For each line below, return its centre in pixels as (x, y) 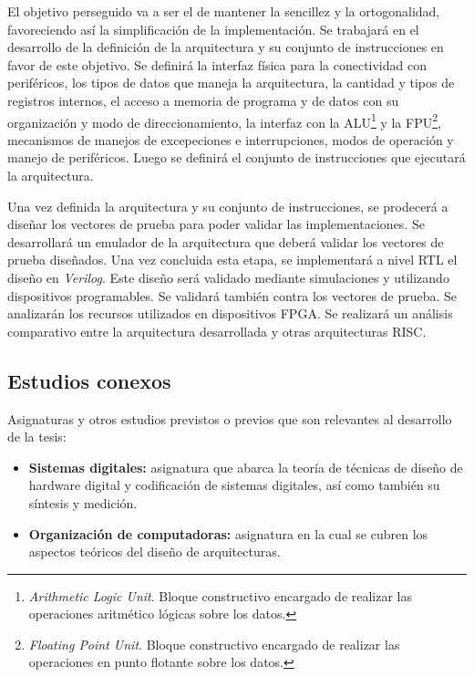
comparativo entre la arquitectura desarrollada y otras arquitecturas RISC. (217, 331)
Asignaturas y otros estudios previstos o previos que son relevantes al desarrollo (230, 418)
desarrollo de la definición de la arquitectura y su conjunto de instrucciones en (226, 47)
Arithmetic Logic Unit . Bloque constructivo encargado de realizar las (221, 595)
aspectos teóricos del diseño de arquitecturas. (155, 552)
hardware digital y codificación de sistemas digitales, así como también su (234, 485)
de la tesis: (37, 437)
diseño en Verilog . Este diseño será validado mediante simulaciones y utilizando (228, 277)
